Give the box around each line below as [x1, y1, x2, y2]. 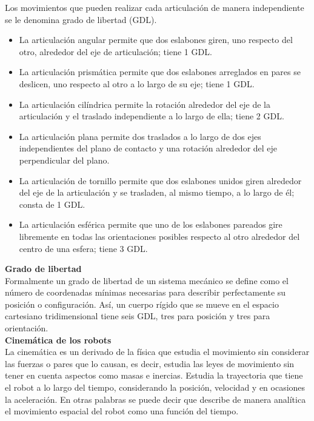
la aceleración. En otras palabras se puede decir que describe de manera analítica [5, 393, 306, 405]
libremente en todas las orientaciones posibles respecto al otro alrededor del [19, 230, 300, 242]
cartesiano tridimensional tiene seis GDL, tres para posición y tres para [5, 310, 270, 322]
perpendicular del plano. [19, 153, 110, 166]
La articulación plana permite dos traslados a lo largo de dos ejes [19, 130, 261, 142]
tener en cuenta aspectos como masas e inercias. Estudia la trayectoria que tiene [5, 369, 303, 382]
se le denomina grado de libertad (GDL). [5, 13, 157, 25]
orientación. [5, 322, 48, 334]
